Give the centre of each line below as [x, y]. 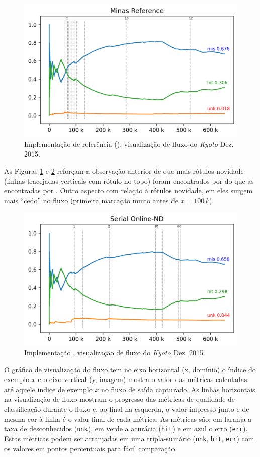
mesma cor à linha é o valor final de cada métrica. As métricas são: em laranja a [128, 418]
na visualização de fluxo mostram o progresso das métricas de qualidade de [120, 399]
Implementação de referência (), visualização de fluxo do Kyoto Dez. [129, 144]
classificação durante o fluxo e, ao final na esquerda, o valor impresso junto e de [127, 409]
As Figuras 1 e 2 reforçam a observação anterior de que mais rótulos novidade [124, 170]
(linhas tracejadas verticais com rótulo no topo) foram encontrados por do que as [129, 180]
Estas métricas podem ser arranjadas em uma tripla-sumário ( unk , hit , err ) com [129, 438]
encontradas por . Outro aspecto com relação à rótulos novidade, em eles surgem [128, 191]
